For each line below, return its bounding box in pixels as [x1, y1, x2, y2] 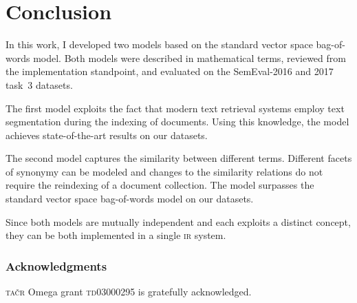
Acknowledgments [6, 257, 107, 274]
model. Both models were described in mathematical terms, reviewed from [33, 50, 346, 65]
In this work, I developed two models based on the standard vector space [6, 37, 313, 52]
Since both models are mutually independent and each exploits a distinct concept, [6, 214, 351, 229]
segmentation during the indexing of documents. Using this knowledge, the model [6, 114, 349, 129]
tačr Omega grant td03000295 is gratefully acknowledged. [6, 284, 252, 299]
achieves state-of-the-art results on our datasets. [6, 127, 208, 142]
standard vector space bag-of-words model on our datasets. [6, 191, 254, 206]
